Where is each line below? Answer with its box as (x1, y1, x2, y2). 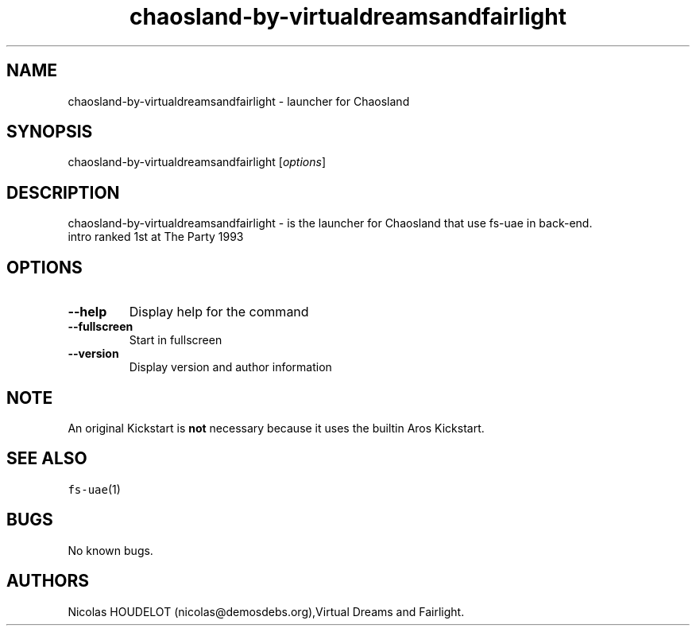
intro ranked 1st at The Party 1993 (68, 230, 244, 244)
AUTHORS (6, 571, 90, 591)
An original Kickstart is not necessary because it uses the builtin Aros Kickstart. (68, 421, 485, 435)
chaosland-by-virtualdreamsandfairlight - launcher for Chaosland (68, 94, 410, 108)
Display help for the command (129, 304, 309, 320)
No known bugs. (68, 543, 153, 557)
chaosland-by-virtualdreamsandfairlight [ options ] (68, 155, 327, 169)
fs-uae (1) (68, 482, 121, 496)
